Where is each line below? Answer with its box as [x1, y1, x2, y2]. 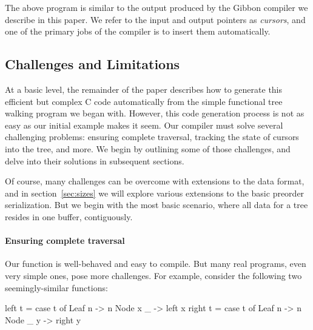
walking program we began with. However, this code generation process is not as [5, 107, 305, 120]
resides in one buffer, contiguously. [5, 210, 133, 223]
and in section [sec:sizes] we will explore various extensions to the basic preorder [5, 186, 305, 199]
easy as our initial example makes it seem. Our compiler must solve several [5, 118, 283, 131]
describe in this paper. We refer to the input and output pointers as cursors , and [5, 13, 306, 25]
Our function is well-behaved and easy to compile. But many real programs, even [5, 257, 306, 270]
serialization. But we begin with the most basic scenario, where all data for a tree [5, 198, 308, 211]
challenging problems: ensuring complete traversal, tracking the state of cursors [5, 130, 299, 143]
